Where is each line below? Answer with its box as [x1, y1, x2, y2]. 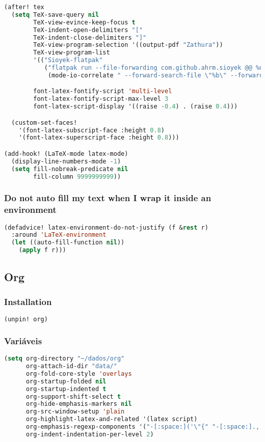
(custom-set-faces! [11, 119, 77, 126]
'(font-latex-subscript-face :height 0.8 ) [18, 126, 165, 134]
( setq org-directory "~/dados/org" [4, 355, 125, 363]
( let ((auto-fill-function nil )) [11, 239, 125, 246]
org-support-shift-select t [25, 393, 121, 400]
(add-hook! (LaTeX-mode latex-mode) [4, 150, 128, 157]
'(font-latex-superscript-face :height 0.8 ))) [18, 134, 179, 142]
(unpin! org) [4, 316, 48, 323]
